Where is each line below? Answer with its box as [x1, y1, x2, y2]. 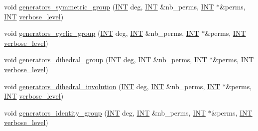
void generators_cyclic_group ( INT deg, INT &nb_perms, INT [4, 28, 199, 38]
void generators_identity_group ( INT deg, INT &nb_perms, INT [4, 107, 206, 118]
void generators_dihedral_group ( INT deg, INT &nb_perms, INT [4, 54, 207, 65]
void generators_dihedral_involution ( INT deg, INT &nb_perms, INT [4, 81, 220, 91]
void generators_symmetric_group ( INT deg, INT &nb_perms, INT [4, 1, 214, 11]
